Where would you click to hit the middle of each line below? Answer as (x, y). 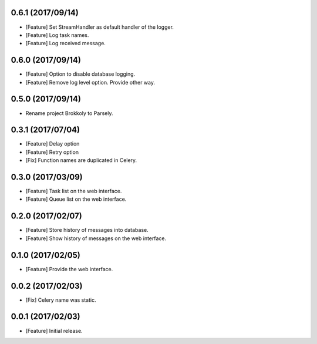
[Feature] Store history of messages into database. (87, 230)
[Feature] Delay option (53, 144)
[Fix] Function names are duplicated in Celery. (81, 160)
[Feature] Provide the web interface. (69, 269)
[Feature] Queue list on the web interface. (76, 199)
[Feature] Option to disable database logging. (80, 74)
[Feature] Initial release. (54, 330)
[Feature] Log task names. (57, 35)
